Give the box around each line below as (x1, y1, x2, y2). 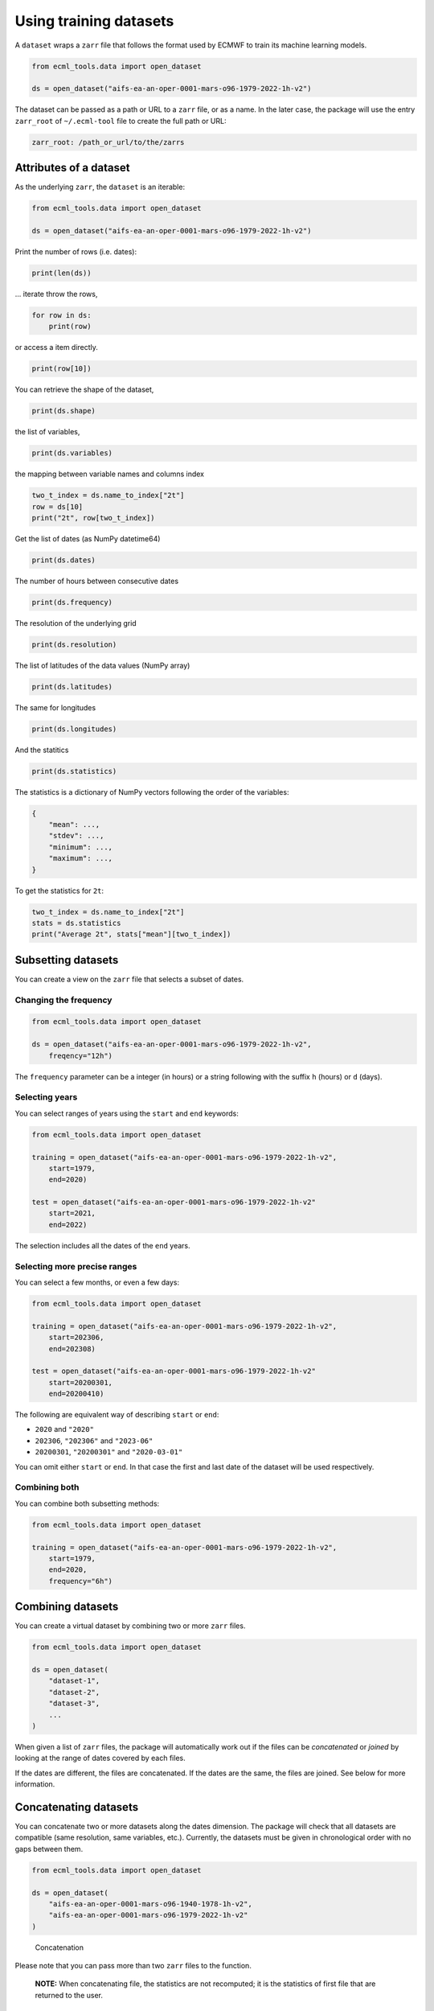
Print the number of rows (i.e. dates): (14, 246, 137, 257)
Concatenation (35, 1943, 84, 1952)
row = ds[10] (31, 502, 84, 511)
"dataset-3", (48, 1699, 100, 1709)
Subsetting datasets (14, 953, 119, 967)
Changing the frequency (14, 994, 113, 1005)
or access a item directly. (14, 343, 98, 352)
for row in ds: (31, 310, 92, 319)
